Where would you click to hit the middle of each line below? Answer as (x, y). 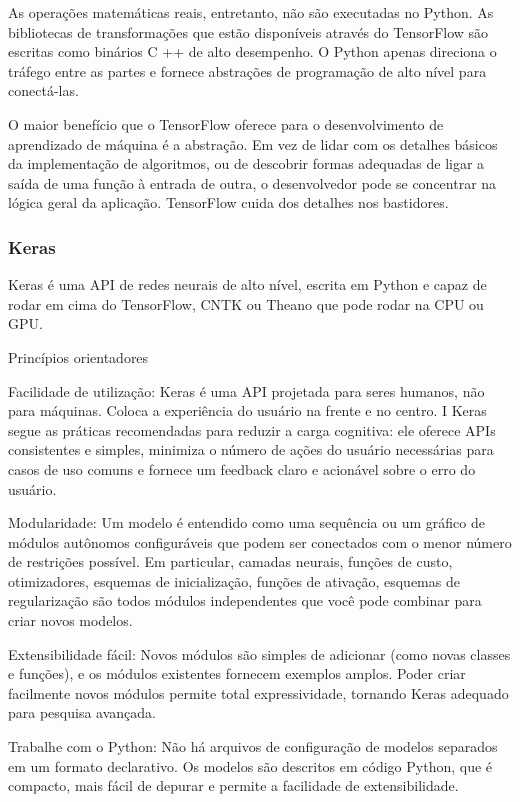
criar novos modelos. (70, 620)
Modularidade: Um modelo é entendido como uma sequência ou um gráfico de (246, 522)
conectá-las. (43, 90)
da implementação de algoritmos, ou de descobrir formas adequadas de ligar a (246, 163)
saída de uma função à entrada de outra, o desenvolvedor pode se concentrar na (252, 182)
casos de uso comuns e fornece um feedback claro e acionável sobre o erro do (242, 468)
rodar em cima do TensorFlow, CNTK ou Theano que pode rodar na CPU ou (246, 303)
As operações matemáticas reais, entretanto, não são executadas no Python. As (251, 12)
